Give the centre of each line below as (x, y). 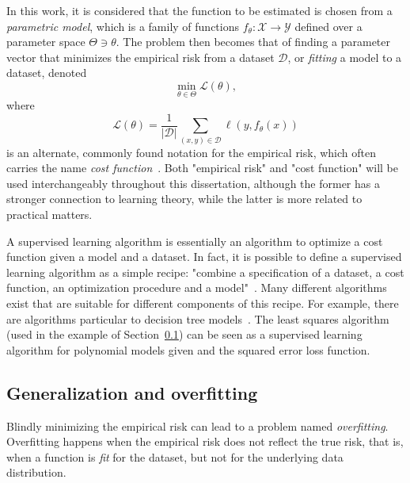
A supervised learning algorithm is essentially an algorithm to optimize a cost (195, 241)
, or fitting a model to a (345, 57)
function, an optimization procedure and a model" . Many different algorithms (197, 287)
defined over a (328, 26)
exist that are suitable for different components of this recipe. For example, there (203, 303)
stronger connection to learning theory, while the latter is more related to (184, 199)
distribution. (36, 472)
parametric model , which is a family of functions (123, 26)
